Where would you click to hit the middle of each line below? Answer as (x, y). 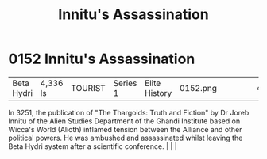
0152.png (198, 88)
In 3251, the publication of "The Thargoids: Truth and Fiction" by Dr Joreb (129, 112)
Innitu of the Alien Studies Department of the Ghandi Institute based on (124, 121)
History (158, 93)
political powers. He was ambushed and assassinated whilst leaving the (126, 138)
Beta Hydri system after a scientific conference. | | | (93, 146)
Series (125, 83)
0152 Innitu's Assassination (102, 59)
